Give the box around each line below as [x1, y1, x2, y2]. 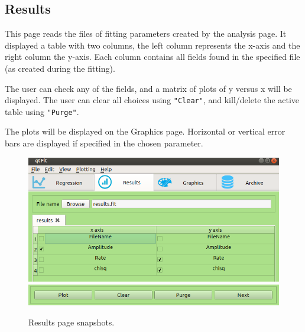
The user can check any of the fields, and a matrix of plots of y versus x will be [5, 82, 292, 94]
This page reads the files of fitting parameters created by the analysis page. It [5, 27, 287, 40]
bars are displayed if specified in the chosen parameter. [5, 137, 203, 149]
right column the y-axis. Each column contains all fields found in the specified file [5, 50, 300, 63]
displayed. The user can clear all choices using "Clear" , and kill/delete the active [5, 94, 300, 106]
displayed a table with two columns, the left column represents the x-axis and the [5, 39, 300, 51]
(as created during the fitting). [5, 62, 115, 74]
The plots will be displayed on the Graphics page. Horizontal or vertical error [5, 125, 285, 138]
